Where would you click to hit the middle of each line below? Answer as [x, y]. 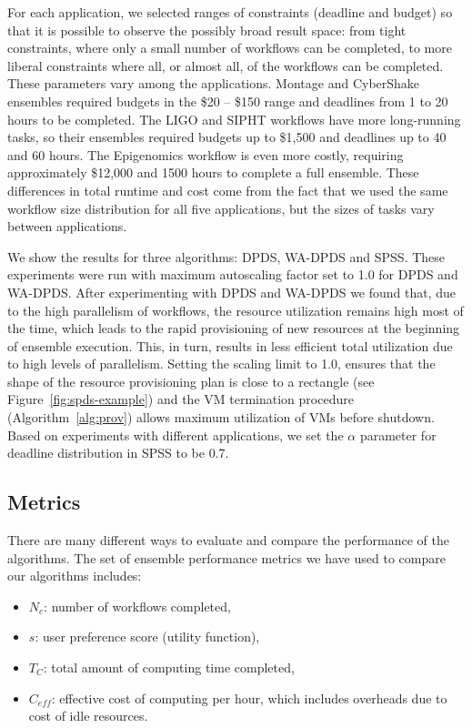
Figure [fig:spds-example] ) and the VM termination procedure [181, 399]
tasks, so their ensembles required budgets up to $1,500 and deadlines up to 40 [227, 137]
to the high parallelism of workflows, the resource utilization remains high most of [236, 310]
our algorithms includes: [75, 576]
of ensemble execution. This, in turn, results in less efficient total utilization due [230, 345]
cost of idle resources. [88, 716]
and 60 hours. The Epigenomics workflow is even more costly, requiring [206, 154]
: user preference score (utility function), [147, 637]
